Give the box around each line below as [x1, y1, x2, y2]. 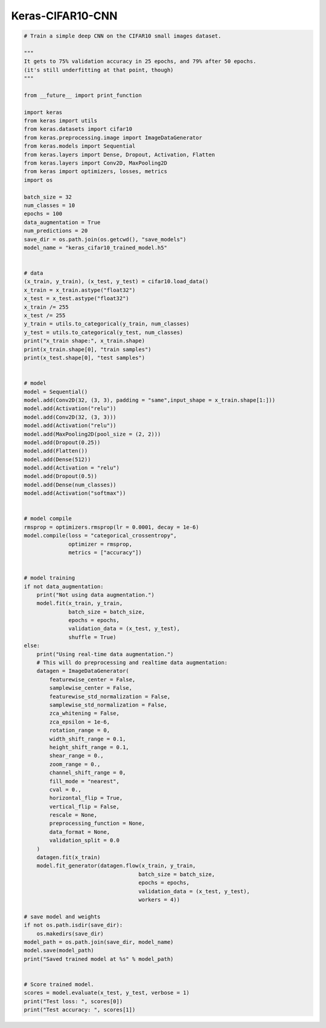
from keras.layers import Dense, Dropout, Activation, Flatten [24, 151, 216, 158]
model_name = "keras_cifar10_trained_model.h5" [24, 244, 167, 251]
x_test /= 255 [24, 312, 66, 319]
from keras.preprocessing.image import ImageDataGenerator [24, 134, 202, 141]
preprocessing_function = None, [49, 820, 145, 827]
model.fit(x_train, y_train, [36, 600, 123, 607]
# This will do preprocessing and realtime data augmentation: [36, 660, 228, 666]
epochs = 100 [24, 211, 63, 217]
